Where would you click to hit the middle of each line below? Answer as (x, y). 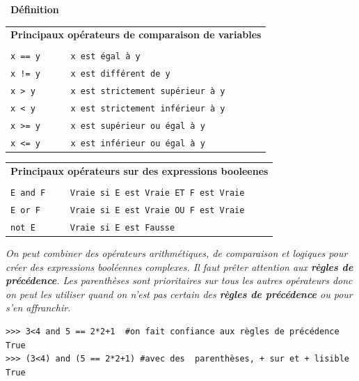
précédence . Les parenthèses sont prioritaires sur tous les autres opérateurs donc (179, 280)
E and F (28, 193)
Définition (35, 9)
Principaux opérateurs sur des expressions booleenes (139, 170)
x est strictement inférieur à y (148, 109)
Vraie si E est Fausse (122, 227)
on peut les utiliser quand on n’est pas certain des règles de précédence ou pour (179, 294)
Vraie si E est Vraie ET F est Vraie (157, 193)
